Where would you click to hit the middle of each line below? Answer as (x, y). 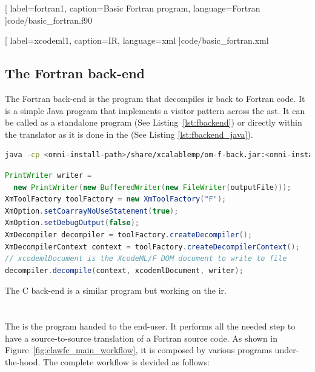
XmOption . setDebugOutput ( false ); (72, 223)
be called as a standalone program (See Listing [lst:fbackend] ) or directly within (154, 122)
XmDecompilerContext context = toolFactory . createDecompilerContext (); (152, 247)
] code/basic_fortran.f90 (49, 20)
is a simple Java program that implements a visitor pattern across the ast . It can (155, 110)
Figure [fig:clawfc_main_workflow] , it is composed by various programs (138, 350)
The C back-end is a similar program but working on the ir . (116, 290)
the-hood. (23, 361)
